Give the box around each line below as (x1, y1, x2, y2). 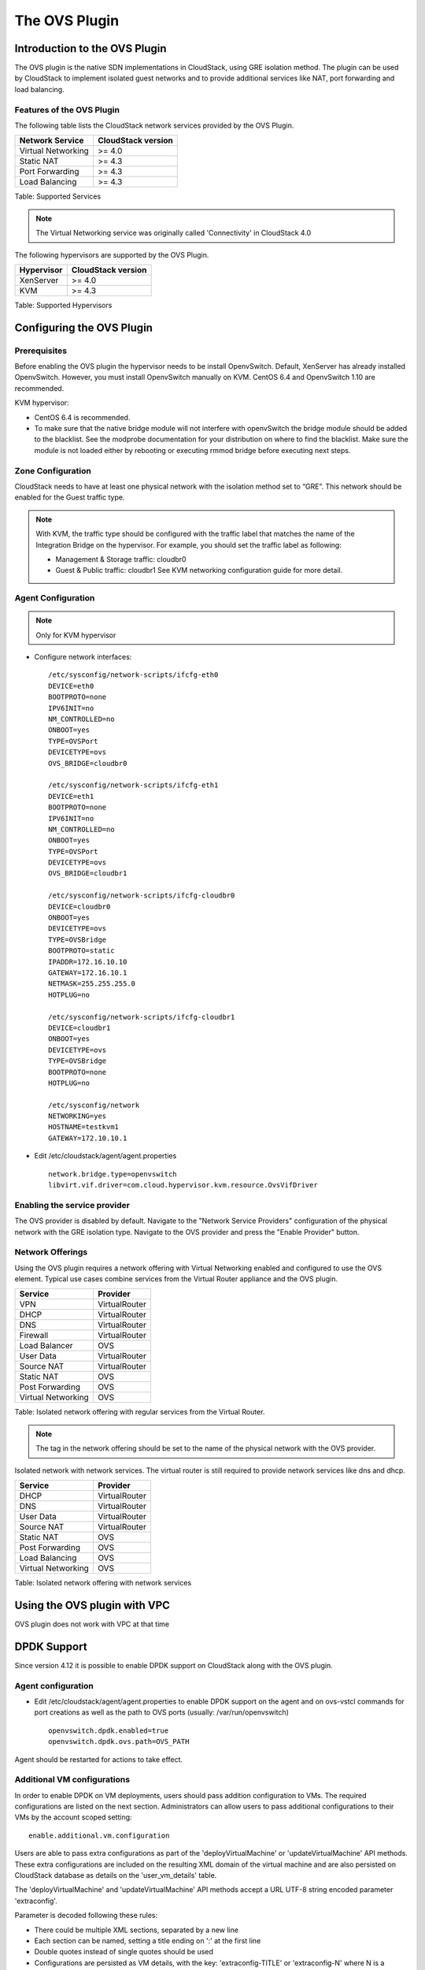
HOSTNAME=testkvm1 (48, 1123, 120, 1132)
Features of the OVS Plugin (14, 104, 120, 115)
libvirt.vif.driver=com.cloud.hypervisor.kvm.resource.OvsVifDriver (48, 1180, 318, 1190)
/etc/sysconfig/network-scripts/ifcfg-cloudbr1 (48, 1013, 235, 1021)
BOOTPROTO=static (48, 946, 115, 955)
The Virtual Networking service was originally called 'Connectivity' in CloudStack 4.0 (35, 229, 312, 238)
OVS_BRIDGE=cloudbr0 (48, 759, 128, 768)
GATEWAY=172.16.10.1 (48, 968, 128, 977)
